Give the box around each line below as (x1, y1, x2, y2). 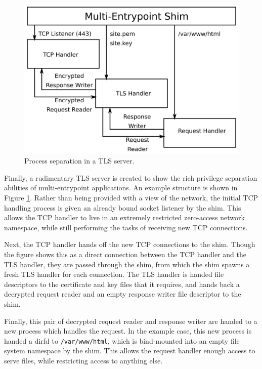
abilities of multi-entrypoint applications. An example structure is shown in (4, 182, 238, 193)
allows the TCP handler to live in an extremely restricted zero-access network (4, 212, 245, 223)
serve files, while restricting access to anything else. (4, 355, 163, 365)
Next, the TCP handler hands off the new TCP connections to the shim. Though (4, 239, 255, 250)
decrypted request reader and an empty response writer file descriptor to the (4, 289, 241, 299)
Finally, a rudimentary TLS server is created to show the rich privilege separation (4, 172, 257, 183)
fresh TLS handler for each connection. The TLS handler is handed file (4, 269, 224, 279)
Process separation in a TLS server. (24, 155, 135, 166)
